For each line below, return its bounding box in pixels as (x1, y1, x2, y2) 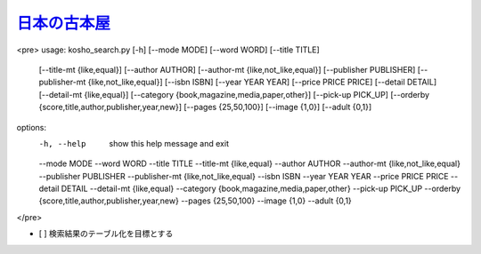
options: (16, 122, 47, 132)
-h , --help (38, 139, 86, 148)
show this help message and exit (109, 138, 229, 148)
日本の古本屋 (16, 13, 111, 33)
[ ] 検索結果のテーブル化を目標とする (38, 228, 174, 239)
